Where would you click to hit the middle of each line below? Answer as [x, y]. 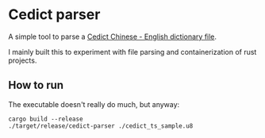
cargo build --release [46, 119]
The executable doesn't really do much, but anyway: [94, 104]
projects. [23, 60]
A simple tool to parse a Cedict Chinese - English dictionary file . [112, 36]
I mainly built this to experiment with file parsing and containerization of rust [132, 52]
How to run [36, 85]
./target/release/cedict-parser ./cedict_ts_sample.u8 [101, 126]
